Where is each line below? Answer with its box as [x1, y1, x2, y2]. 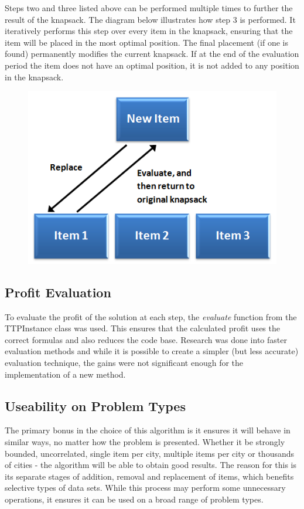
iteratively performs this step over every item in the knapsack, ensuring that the [5, 25, 293, 37]
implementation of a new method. [5, 368, 126, 380]
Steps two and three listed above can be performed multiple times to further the [5, 2, 293, 13]
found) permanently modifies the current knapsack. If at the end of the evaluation [5, 47, 299, 60]
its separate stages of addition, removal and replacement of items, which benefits [5, 470, 294, 482]
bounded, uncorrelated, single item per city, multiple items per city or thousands [5, 447, 295, 459]
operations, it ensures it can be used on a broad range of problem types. [5, 493, 264, 505]
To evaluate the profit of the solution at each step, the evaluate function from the [5, 310, 297, 323]
